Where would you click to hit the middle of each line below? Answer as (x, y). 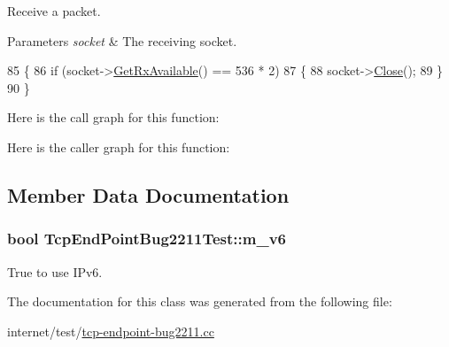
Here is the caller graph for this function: (119, 147)
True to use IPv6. (55, 271)
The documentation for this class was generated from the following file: (200, 301)
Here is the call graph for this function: (113, 117)
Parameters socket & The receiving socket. (122, 40)
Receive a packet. (54, 11)
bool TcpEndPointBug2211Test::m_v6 (147, 239)
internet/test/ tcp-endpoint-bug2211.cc (111, 331)
